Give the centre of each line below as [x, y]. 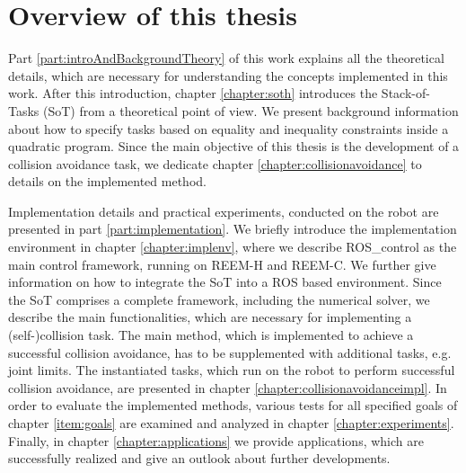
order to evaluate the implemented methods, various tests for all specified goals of [233, 405]
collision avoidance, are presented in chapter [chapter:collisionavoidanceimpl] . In [228, 387]
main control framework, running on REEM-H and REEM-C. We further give [222, 264]
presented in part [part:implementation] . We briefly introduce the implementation [233, 229]
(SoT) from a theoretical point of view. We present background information [251, 110]
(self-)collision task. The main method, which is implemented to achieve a [211, 335]
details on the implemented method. [107, 181]
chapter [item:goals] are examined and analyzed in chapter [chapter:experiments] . [231, 423]
